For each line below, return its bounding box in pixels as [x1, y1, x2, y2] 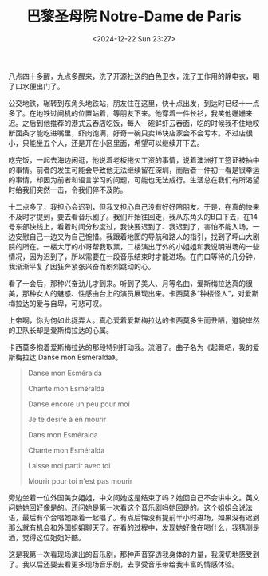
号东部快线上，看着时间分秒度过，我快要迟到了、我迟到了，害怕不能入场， [8, 221, 253, 231]
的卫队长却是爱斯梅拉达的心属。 [8, 325, 113, 335]
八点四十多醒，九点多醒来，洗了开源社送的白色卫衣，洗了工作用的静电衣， [8, 71, 253, 80]
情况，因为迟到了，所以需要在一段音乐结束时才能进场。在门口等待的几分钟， [8, 252, 260, 261]
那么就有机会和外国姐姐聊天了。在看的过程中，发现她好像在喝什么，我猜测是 [8, 523, 260, 532]
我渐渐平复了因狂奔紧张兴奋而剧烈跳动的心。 [8, 261, 156, 271]
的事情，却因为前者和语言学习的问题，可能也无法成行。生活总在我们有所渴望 [8, 174, 260, 184]
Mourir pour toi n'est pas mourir [27, 476, 133, 486]
